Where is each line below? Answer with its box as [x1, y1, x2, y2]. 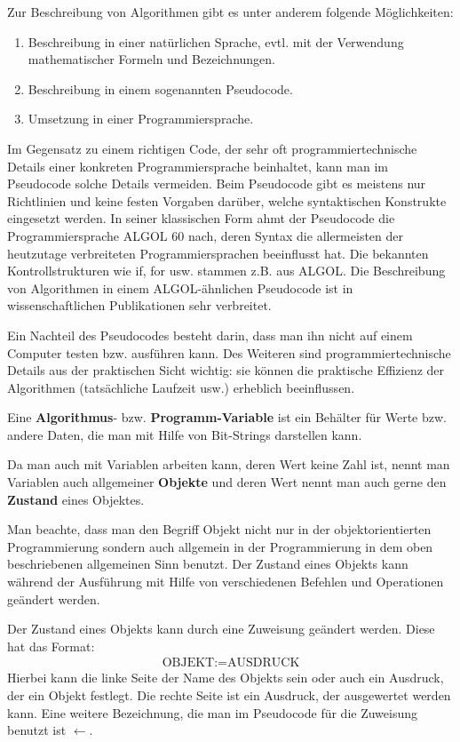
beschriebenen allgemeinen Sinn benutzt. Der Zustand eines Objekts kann [7, 555, 408, 573]
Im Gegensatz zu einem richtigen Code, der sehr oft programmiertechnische [7, 139, 417, 157]
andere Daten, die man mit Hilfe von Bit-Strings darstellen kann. [7, 425, 362, 443]
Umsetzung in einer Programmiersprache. [28, 109, 254, 128]
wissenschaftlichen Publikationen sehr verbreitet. [7, 296, 272, 315]
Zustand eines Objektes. [7, 490, 145, 508]
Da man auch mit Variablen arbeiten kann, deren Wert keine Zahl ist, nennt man [7, 455, 450, 474]
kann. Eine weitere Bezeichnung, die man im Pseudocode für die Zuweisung [7, 703, 418, 722]
